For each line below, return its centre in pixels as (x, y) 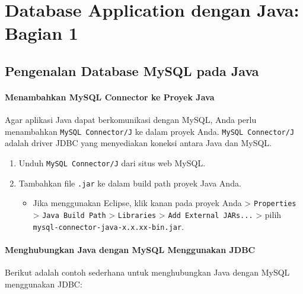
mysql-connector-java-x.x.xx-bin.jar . (109, 226)
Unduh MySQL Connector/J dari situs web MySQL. (112, 162)
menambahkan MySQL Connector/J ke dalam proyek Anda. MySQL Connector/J (150, 131)
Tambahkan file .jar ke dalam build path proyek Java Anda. (130, 183)
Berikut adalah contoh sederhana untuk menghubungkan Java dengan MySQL (147, 272)
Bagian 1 (42, 33)
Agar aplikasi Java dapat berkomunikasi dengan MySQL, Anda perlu (131, 120)
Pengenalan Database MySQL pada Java (132, 70)
